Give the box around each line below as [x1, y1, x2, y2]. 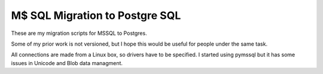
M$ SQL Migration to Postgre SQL [11, 9, 181, 22]
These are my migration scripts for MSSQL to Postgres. [11, 30, 147, 37]
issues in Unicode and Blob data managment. [11, 59, 123, 66]
